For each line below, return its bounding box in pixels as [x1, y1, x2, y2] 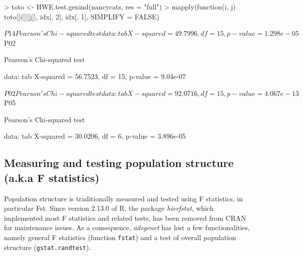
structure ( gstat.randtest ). [4, 242, 91, 252]
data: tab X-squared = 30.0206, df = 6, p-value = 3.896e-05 [4, 131, 186, 141]
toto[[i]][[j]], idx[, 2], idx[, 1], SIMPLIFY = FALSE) [4, 11, 160, 21]
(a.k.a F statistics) [4, 170, 100, 185]
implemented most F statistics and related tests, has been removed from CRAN [4, 212, 246, 223]
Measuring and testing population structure [4, 155, 234, 171]
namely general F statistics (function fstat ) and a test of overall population [4, 232, 237, 242]
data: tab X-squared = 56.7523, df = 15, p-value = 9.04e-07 [4, 71, 186, 81]
